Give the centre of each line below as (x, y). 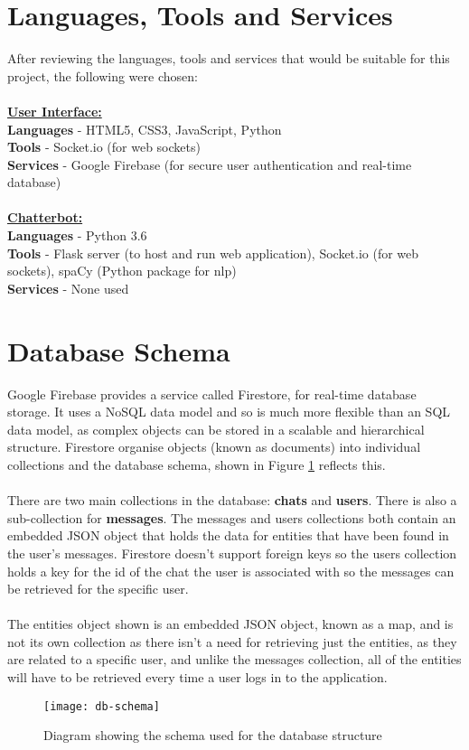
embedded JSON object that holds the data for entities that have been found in (228, 535)
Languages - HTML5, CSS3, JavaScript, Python (145, 129)
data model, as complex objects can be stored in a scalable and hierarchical (216, 429)
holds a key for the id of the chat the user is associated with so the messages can (231, 571)
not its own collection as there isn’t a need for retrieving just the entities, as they (232, 641)
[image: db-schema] (102, 706)
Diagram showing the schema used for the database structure (213, 735)
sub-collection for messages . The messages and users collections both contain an (232, 517)
